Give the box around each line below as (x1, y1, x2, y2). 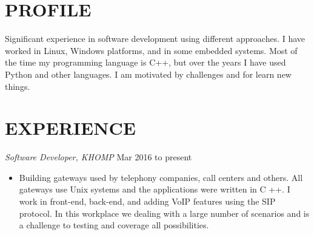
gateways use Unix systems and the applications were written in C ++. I (19, 183, 290, 196)
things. (5, 80, 30, 92)
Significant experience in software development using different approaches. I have (5, 32, 306, 45)
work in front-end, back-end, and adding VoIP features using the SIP (19, 195, 276, 207)
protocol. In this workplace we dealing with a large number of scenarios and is (19, 206, 310, 219)
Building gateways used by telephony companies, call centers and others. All (19, 171, 303, 183)
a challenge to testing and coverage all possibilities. (19, 219, 209, 231)
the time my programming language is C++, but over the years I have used (5, 56, 286, 69)
